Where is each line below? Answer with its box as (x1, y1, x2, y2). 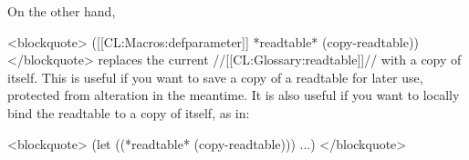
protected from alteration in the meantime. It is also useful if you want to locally (7, 85, 460, 105)
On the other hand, (7, 2, 116, 20)
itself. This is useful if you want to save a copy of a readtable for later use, (7, 67, 423, 86)
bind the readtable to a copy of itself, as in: (7, 103, 250, 122)
